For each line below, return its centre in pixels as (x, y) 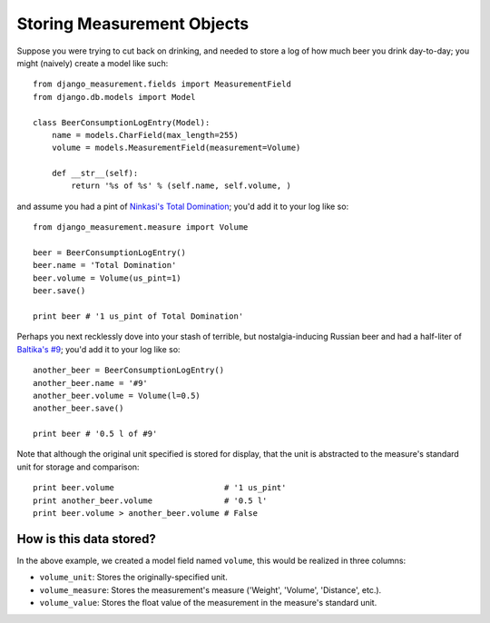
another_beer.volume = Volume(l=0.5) (117, 396)
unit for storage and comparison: (78, 467)
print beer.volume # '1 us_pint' (160, 488)
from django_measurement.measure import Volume (141, 227)
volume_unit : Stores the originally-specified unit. (134, 578)
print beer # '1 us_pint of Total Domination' (138, 316)
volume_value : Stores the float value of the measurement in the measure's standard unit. (208, 603)
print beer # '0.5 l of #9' (95, 434)
